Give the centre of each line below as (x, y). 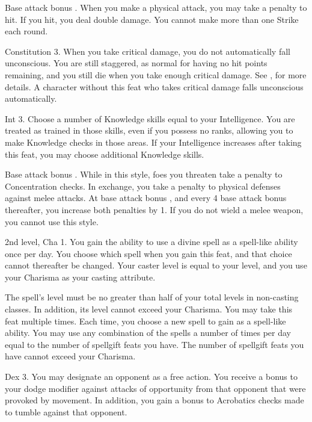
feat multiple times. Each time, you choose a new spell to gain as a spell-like (145, 321)
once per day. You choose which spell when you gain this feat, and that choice (148, 253)
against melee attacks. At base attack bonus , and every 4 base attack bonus (146, 198)
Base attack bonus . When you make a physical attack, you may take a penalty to (156, 7)
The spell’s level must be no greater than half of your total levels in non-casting (152, 297)
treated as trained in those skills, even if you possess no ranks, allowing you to (149, 130)
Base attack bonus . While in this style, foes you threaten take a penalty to (144, 174)
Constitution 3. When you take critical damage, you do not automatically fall (148, 51)
